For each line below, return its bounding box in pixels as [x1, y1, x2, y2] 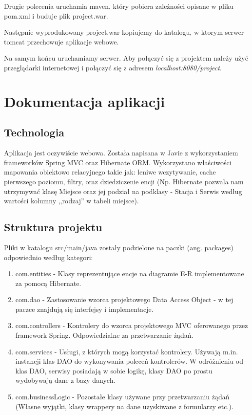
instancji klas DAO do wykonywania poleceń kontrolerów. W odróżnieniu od [15, 356, 243, 366]
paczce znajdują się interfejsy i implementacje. [15, 304, 154, 314]
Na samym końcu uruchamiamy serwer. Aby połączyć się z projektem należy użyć [4, 53, 248, 63]
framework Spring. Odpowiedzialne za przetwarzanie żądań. [15, 330, 194, 340]
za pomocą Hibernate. [15, 278, 81, 288]
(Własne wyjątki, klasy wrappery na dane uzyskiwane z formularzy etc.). [15, 401, 233, 411]
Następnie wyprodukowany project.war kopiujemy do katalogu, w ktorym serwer [4, 27, 244, 37]
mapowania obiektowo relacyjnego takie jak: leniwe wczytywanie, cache [4, 167, 216, 177]
